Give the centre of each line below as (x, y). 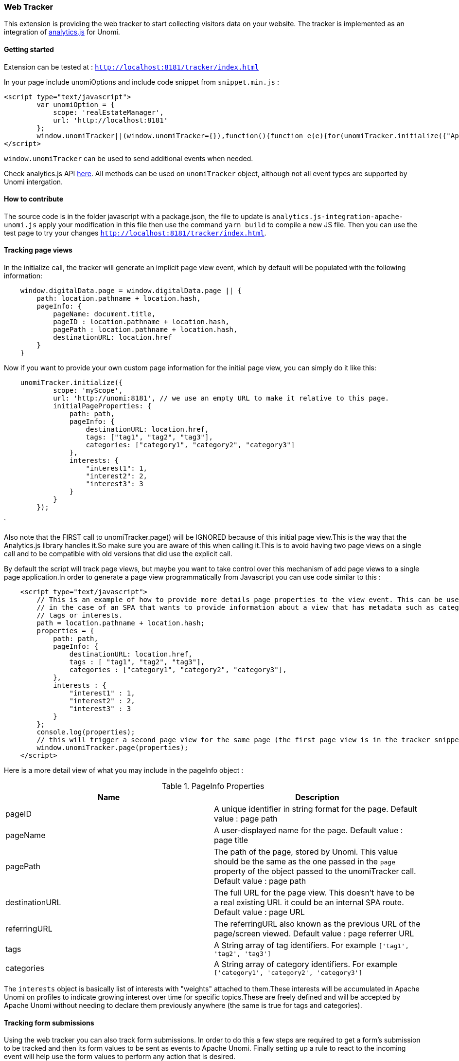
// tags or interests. (80, 615)
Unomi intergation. (34, 182)
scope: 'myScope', (88, 391)
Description (317, 797)
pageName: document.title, (104, 314)
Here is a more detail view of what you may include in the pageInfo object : (124, 770)
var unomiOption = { (76, 104)
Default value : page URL (259, 912)
